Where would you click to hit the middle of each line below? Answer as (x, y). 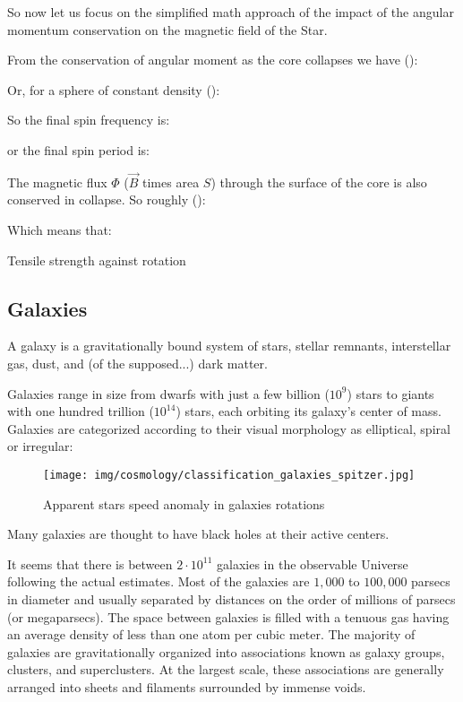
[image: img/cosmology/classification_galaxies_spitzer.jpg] (229, 475)
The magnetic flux (57, 182)
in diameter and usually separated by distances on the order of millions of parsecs (231, 598)
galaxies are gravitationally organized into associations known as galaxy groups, (226, 651)
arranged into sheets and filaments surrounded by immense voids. (187, 686)
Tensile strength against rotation (97, 260)
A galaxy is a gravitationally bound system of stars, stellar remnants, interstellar (229, 346)
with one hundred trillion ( (81, 411)
